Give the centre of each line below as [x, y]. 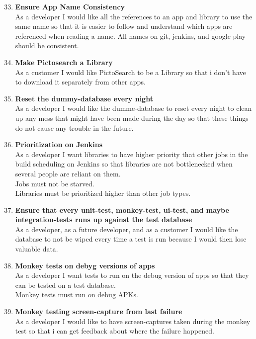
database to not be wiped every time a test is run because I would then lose [131, 239]
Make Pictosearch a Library [64, 62]
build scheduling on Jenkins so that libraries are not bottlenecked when [124, 164]
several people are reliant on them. [68, 173]
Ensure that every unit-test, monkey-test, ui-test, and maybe [122, 210]
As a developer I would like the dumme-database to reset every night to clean [133, 108]
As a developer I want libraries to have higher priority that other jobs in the [131, 154]
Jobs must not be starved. [55, 183]
